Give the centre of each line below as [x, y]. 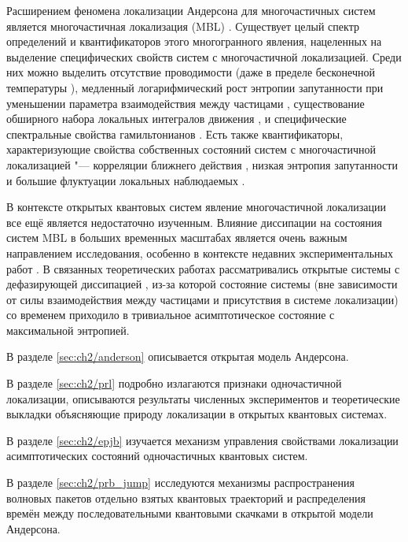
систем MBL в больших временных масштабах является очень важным [177, 238]
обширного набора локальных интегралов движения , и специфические [176, 119]
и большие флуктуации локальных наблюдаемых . [126, 180]
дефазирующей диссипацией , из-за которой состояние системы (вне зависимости [202, 284]
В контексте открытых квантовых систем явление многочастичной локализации [196, 207]
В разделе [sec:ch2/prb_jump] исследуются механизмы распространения [180, 483]
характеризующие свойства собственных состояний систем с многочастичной [191, 149]
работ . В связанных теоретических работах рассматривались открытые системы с [203, 268]
